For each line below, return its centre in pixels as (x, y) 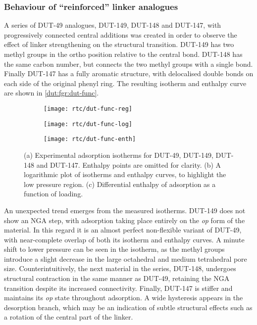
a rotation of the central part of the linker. (69, 317)
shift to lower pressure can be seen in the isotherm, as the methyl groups (114, 249)
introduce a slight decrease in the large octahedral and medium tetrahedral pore (126, 258)
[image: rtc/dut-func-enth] (90, 139)
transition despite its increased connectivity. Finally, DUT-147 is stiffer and (118, 288)
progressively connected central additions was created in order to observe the (121, 34)
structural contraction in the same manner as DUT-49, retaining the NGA (117, 278)
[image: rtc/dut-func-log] (88, 124)
